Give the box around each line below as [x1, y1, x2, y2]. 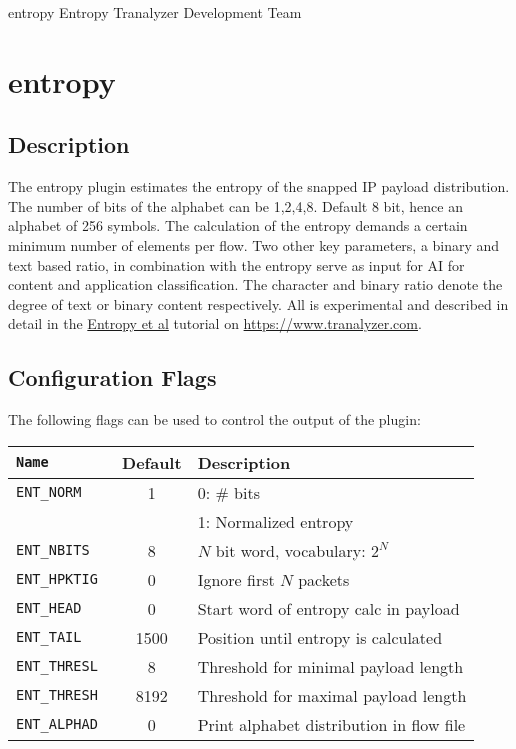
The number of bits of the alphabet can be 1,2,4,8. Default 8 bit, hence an [8, 195, 463, 216]
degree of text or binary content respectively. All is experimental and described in [8, 293, 509, 314]
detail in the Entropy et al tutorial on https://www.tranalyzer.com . [8, 313, 422, 334]
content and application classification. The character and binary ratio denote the [8, 274, 503, 295]
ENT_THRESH [16, 687, 98, 704]
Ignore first [197, 567, 275, 591]
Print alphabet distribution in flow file [197, 712, 466, 736]
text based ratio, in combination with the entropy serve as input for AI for [8, 254, 465, 275]
